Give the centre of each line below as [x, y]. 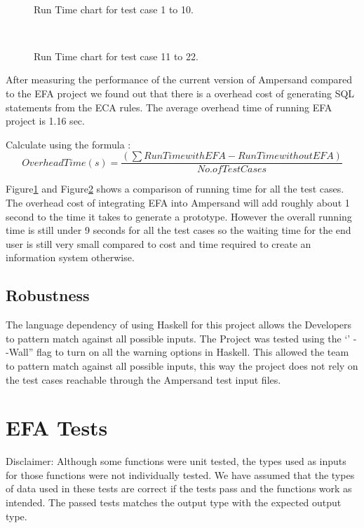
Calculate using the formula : [68, 144]
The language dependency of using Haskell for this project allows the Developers [179, 325]
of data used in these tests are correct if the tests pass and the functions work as [179, 488]
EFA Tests [57, 428]
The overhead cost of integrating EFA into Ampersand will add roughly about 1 [178, 202]
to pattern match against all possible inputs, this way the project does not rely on [182, 365]
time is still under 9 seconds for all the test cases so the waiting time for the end [178, 230]
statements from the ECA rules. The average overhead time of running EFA [169, 107]
